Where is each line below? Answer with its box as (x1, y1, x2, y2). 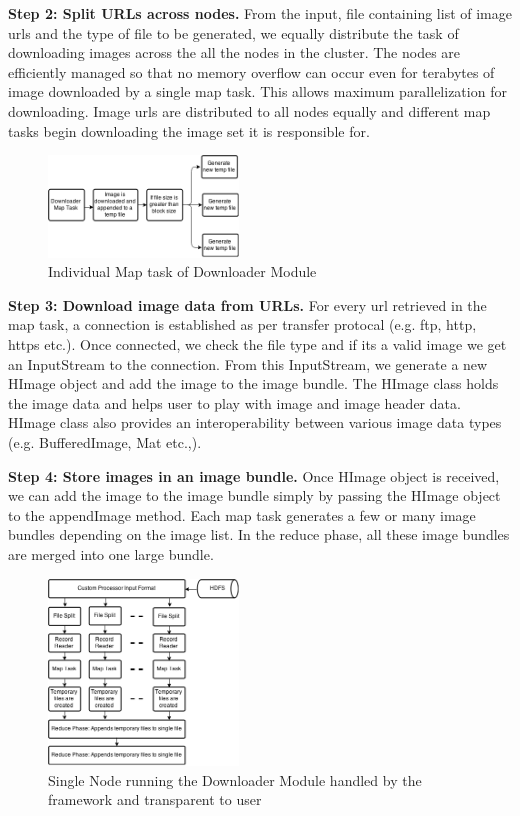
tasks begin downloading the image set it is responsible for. (8, 120, 370, 141)
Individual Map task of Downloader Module (48, 261, 317, 282)
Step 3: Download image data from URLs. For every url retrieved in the (8, 294, 487, 315)
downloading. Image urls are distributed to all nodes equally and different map (8, 100, 491, 121)
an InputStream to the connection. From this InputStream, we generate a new (8, 353, 488, 374)
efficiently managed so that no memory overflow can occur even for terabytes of (8, 61, 495, 82)
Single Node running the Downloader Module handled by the (48, 769, 422, 790)
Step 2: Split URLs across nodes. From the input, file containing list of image (8, 3, 512, 23)
